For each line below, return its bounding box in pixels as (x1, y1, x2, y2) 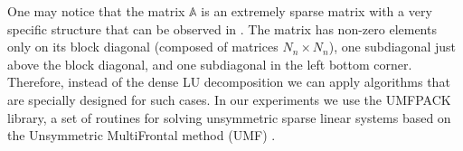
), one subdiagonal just (328, 37, 456, 56)
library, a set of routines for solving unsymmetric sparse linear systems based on (7, 108, 451, 127)
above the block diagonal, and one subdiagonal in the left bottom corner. (7, 54, 412, 73)
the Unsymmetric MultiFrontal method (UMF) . (7, 126, 276, 145)
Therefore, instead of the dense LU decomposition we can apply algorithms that (7, 72, 450, 91)
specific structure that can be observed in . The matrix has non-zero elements (7, 19, 437, 38)
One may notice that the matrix (7, 2, 185, 20)
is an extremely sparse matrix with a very (201, 2, 432, 20)
